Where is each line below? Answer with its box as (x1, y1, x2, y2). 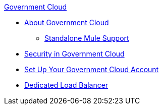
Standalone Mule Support (44, 34, 129, 42)
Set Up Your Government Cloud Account (24, 65, 159, 74)
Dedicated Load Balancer (24, 81, 108, 89)
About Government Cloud (24, 18, 109, 27)
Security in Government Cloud (24, 49, 125, 58)
